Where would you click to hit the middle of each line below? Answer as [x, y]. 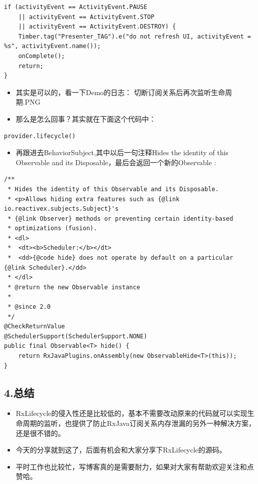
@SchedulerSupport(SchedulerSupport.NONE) [76, 336]
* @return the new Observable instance [74, 287]
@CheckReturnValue [34, 327]
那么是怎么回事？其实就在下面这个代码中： [86, 118]
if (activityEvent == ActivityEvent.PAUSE [76, 7]
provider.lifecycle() [40, 136]
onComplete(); [41, 56]
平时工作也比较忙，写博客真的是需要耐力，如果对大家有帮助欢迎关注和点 [135, 466]
